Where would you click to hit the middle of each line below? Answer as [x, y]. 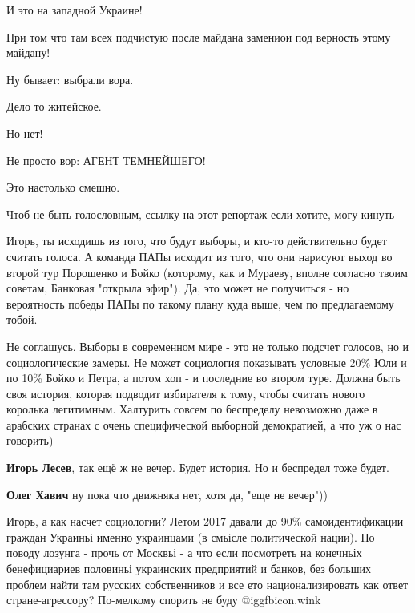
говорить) [30, 440]
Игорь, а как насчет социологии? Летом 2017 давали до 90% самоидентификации [205, 521]
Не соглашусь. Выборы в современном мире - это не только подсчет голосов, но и [208, 346]
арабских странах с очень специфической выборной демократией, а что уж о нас [204, 424]
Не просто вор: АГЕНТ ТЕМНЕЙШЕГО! [106, 160]
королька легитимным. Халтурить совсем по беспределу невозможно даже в [192, 409]
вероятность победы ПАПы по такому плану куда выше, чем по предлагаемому [200, 303]
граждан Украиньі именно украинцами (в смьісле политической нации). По [191, 536]
